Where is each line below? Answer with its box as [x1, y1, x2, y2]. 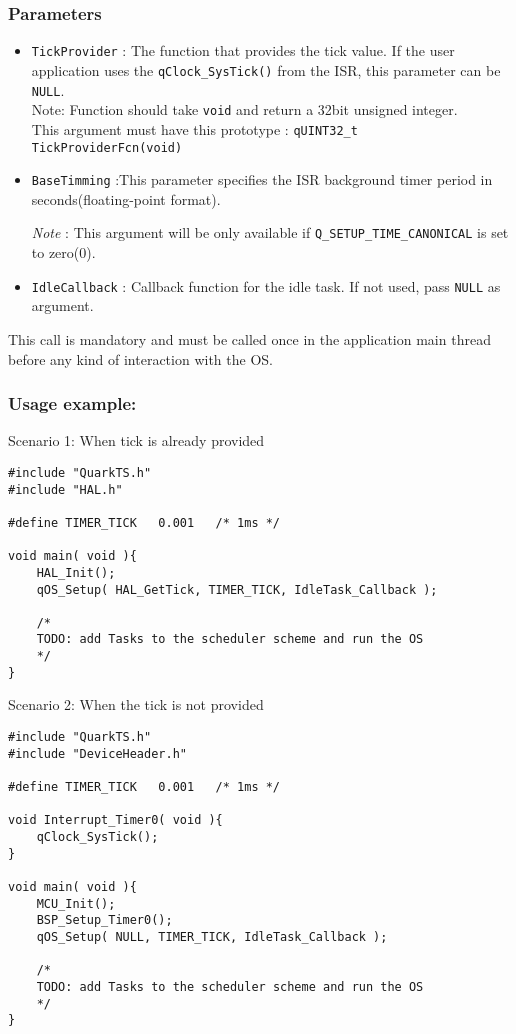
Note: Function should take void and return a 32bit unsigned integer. [31, 99, 458, 120]
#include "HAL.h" [8, 482, 123, 497]
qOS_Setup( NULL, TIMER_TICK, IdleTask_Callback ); [36, 929, 388, 944]
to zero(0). [31, 242, 96, 263]
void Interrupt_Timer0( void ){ [8, 813, 223, 828]
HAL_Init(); [36, 565, 116, 580]
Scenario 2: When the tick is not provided [8, 694, 264, 715]
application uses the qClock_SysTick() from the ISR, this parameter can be [31, 59, 501, 80]
